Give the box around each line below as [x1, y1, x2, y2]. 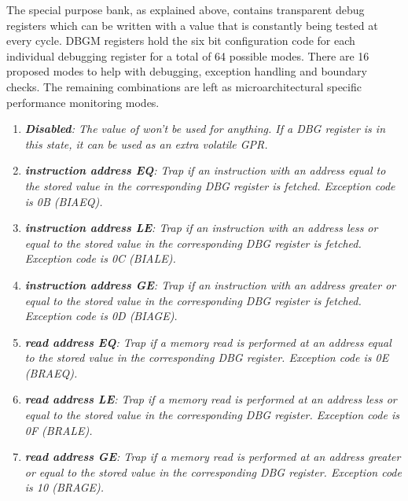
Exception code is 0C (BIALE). [24, 250, 176, 267]
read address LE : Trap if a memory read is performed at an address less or [24, 391, 397, 407]
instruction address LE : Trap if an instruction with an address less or [24, 219, 378, 236]
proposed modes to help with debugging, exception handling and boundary [6, 63, 367, 79]
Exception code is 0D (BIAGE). [24, 308, 178, 324]
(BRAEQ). [24, 364, 78, 381]
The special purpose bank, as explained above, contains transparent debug [6, 2, 365, 17]
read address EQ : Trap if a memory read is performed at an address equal [24, 333, 391, 350]
